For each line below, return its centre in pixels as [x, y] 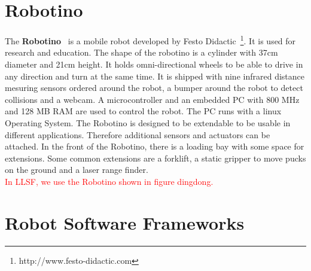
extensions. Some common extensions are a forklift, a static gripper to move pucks [155, 158]
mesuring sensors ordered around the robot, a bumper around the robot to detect [154, 88]
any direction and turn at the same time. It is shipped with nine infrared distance [155, 76]
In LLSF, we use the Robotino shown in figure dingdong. [109, 181]
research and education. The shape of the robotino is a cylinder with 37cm [141, 52]
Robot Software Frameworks [125, 222]
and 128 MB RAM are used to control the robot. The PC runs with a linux [143, 111]
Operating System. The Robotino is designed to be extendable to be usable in [148, 122]
